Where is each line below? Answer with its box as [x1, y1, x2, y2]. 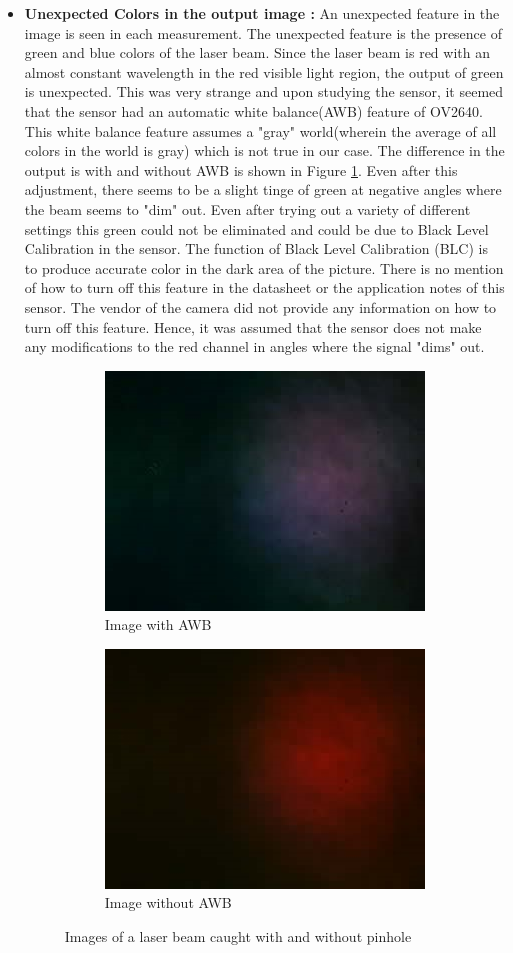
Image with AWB [104, 614, 212, 635]
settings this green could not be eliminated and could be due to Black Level [24, 218, 489, 239]
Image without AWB [104, 892, 232, 913]
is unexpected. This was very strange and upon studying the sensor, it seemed [24, 81, 504, 102]
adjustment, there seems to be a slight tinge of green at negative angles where [24, 179, 502, 200]
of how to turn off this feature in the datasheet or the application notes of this [24, 277, 505, 298]
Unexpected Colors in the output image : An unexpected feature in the [24, 3, 500, 23]
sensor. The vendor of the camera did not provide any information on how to [24, 296, 497, 317]
